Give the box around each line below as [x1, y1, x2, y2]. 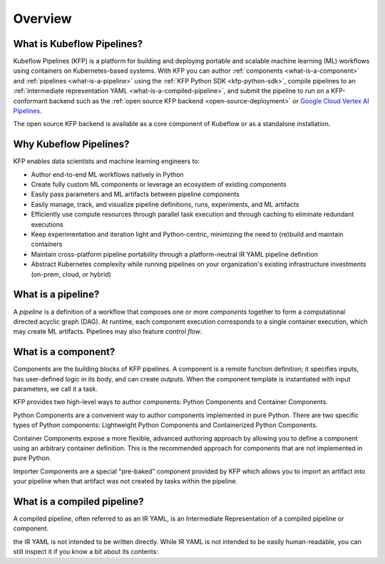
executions [31, 220, 63, 228]
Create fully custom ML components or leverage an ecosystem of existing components [31, 180, 287, 189]
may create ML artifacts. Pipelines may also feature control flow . [13, 327, 202, 336]
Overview [13, 11, 72, 26]
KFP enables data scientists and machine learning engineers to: [13, 157, 200, 165]
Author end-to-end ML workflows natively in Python [31, 170, 185, 178]
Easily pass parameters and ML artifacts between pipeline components [31, 190, 240, 199]
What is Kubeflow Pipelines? [13, 38, 143, 50]
